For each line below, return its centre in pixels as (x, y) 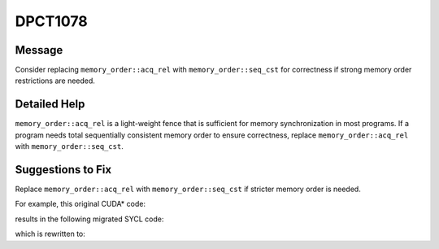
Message (39, 50)
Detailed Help (50, 105)
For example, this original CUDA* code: (80, 204)
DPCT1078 (52, 21)
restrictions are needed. (55, 81)
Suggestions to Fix (63, 170)
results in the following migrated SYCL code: (89, 219)
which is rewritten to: (50, 234)
